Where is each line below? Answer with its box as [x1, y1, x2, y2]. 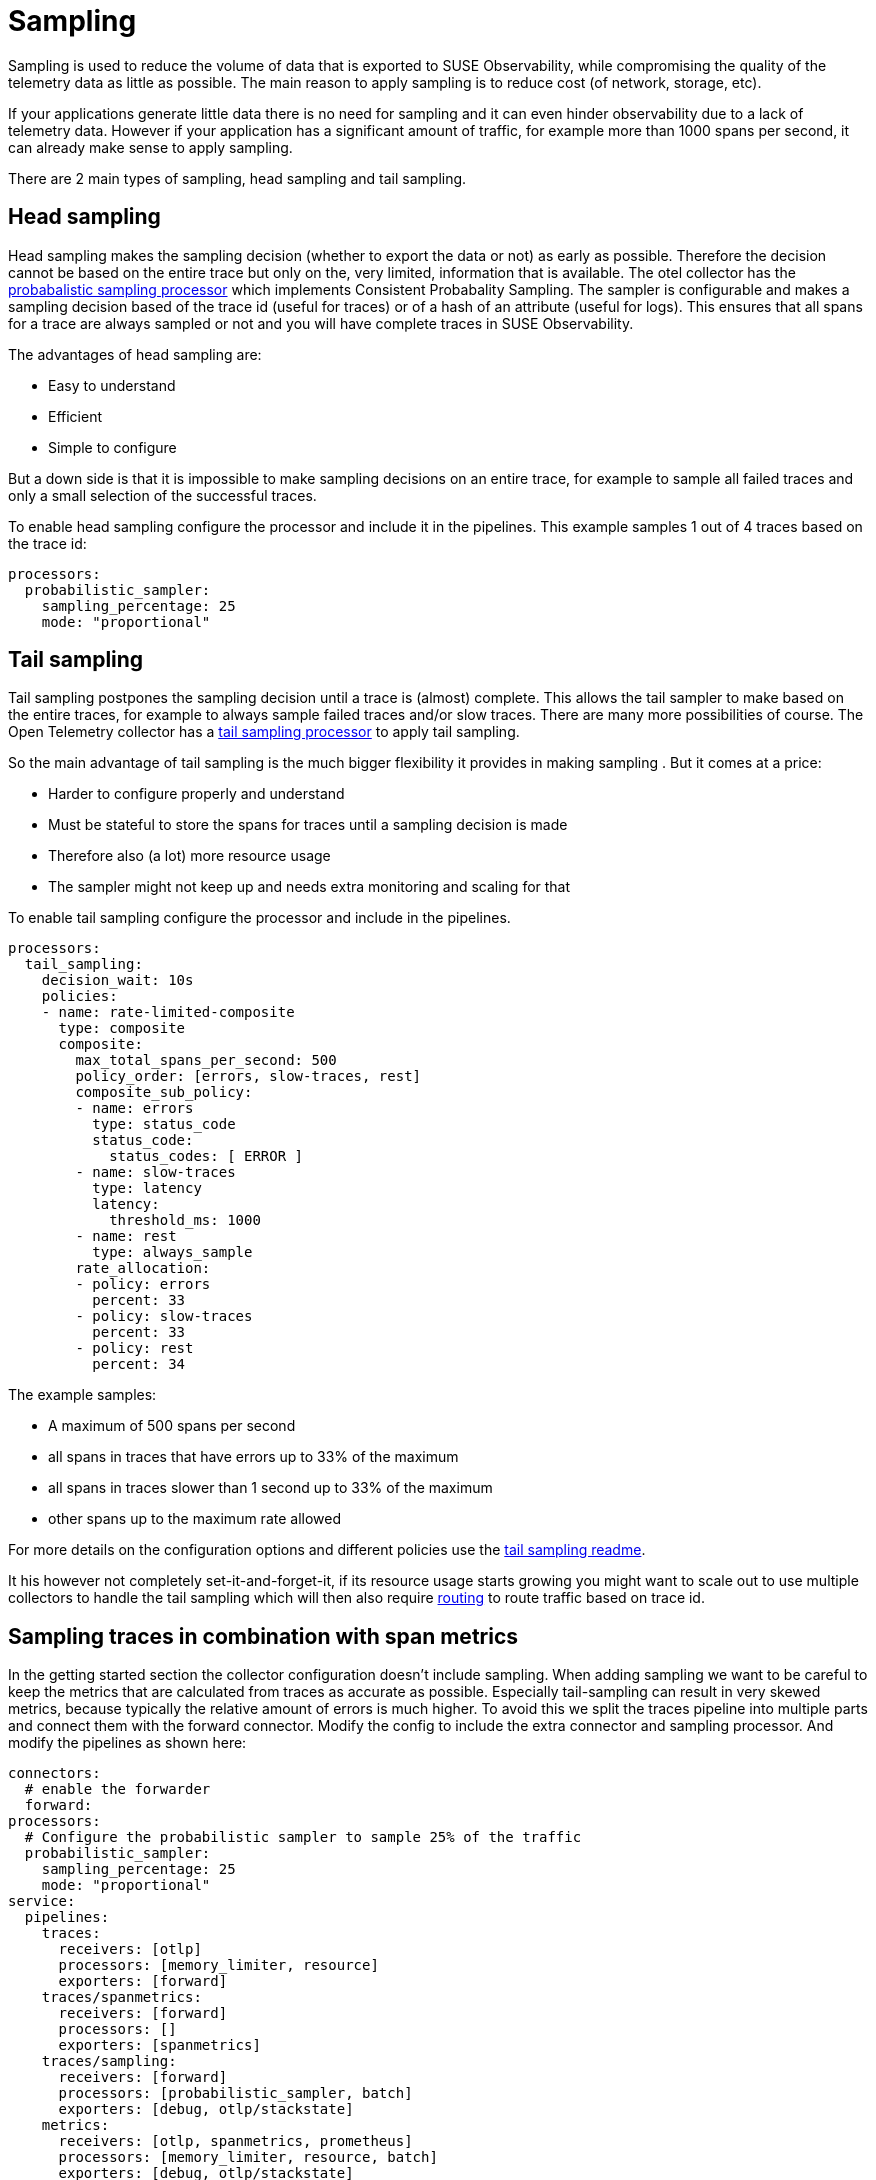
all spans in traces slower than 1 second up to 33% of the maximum [48, 1479, 493, 1497]
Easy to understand [48, 376, 176, 394]
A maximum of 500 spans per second [48, 1417, 296, 1435]
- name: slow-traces [75, 1164, 236, 1181]
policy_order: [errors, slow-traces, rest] [75, 1068, 422, 1085]
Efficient [48, 407, 103, 425]
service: [8, 1893, 76, 1910]
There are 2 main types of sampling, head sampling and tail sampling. [8, 169, 467, 187]
